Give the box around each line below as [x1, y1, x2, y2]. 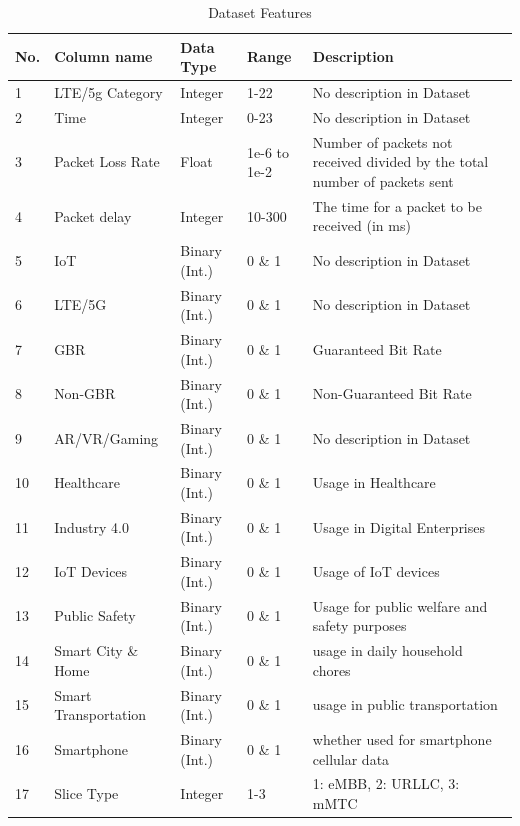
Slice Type [54, 783, 119, 804]
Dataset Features [208, 2, 312, 22]
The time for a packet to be [312, 195, 482, 216]
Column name [54, 46, 153, 67]
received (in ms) [312, 215, 411, 236]
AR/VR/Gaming [54, 427, 159, 448]
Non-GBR [54, 383, 116, 404]
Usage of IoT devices [312, 561, 440, 582]
